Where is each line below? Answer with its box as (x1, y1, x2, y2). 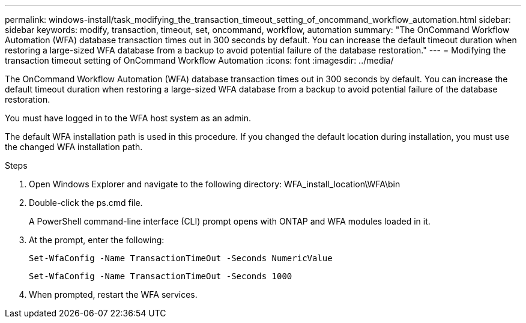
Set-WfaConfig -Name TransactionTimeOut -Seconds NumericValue (29, 253, 333, 263)
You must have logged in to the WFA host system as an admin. (5, 113, 252, 123)
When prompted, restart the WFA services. (29, 289, 198, 300)
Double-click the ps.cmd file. (29, 198, 143, 208)
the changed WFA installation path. (5, 142, 143, 152)
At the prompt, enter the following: (29, 235, 165, 245)
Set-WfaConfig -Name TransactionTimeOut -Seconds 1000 (29, 271, 292, 281)
